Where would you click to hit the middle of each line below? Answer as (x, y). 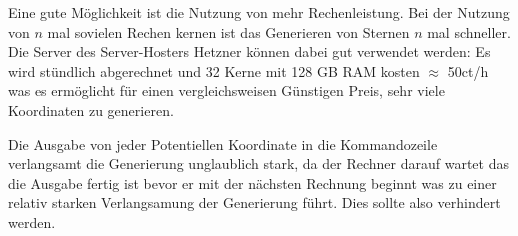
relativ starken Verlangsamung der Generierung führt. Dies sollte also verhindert (254, 202)
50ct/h (468, 70)
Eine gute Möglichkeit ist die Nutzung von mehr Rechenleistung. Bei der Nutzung (259, 12)
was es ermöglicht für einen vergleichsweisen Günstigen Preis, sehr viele (226, 90)
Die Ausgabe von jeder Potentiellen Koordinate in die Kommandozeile (223, 143)
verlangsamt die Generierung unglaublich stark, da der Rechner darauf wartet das (258, 163)
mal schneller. (469, 31)
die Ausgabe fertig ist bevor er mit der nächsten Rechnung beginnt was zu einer (252, 182)
